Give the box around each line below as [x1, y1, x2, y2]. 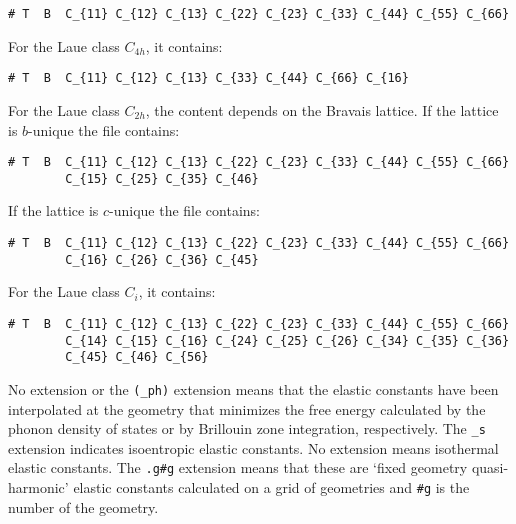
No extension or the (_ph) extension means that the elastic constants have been [8, 378, 499, 399]
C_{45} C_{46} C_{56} [65, 350, 209, 365]
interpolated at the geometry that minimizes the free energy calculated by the [8, 398, 486, 419]
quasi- [471, 457, 509, 478]
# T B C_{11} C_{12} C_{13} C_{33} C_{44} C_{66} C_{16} [8, 71, 409, 86]
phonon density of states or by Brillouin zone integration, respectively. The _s [8, 418, 486, 439]
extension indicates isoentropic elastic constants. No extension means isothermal [8, 437, 499, 458]
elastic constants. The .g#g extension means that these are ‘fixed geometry [8, 457, 468, 478]
